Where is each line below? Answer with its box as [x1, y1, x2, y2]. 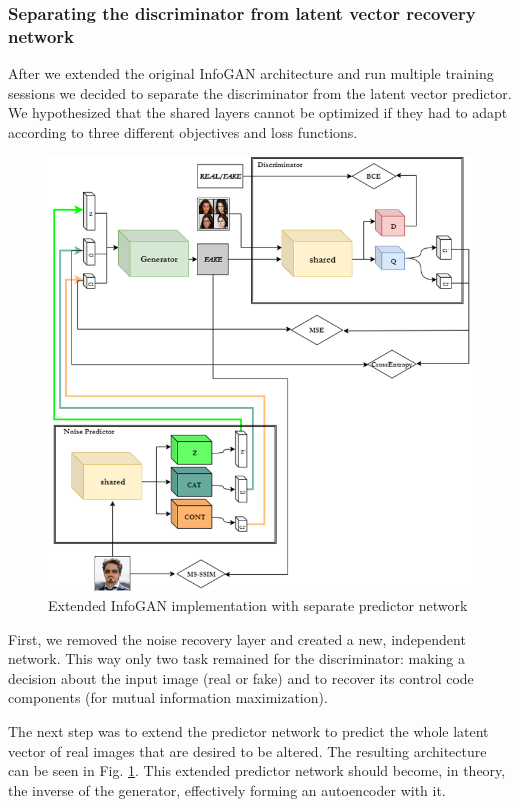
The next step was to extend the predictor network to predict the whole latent [8, 720, 489, 741]
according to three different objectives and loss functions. [8, 121, 358, 142]
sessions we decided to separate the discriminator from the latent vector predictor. [8, 82, 512, 103]
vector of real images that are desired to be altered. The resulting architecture [8, 740, 487, 761]
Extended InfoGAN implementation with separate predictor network [48, 594, 468, 615]
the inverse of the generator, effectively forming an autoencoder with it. [8, 779, 446, 800]
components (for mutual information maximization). [8, 687, 328, 708]
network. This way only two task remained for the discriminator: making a [8, 648, 465, 669]
